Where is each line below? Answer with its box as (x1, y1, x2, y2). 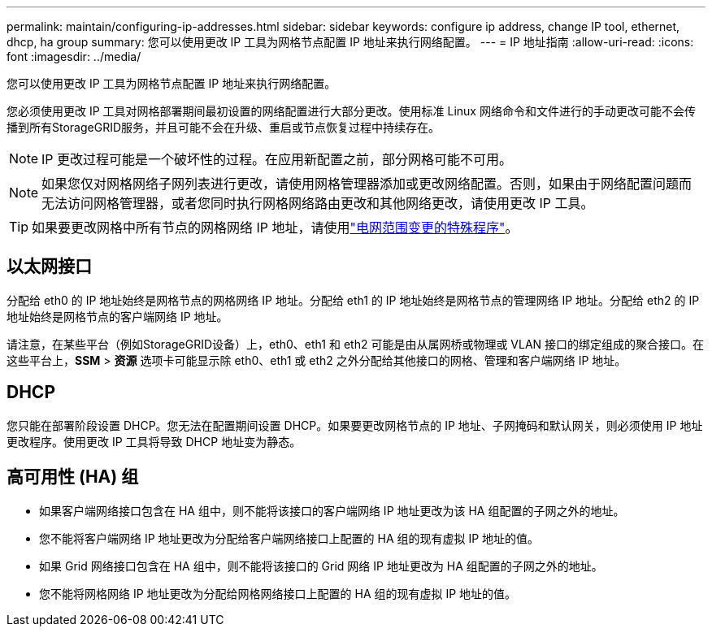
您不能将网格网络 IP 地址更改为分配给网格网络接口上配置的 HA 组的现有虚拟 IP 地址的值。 (39, 586, 517, 600)
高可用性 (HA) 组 (7, 466, 139, 488)
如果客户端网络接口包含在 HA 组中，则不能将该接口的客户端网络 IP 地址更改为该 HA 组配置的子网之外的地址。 (39, 503, 625, 518)
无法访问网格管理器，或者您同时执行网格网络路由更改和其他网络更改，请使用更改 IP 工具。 (41, 195, 594, 211)
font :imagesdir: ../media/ (7, 50, 141, 63)
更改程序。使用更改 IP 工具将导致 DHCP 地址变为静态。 (7, 434, 302, 449)
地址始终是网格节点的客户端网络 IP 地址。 (7, 309, 228, 323)
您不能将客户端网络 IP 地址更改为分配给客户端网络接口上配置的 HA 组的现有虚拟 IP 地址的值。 (39, 531, 540, 545)
